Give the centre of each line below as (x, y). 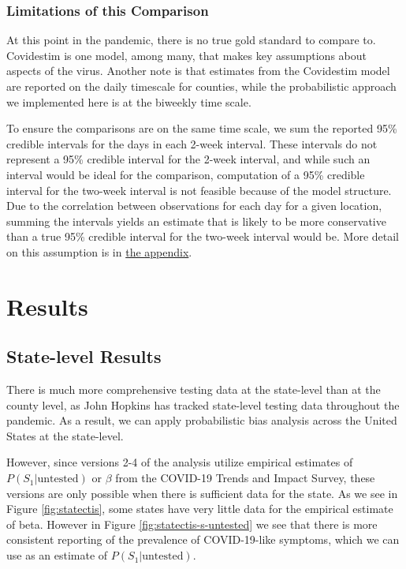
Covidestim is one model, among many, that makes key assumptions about (186, 55)
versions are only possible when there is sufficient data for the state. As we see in (202, 493)
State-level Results (84, 356)
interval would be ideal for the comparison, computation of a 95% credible (186, 174)
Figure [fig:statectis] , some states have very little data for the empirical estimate (200, 509)
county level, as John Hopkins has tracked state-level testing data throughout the (203, 404)
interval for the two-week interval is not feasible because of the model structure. (199, 190)
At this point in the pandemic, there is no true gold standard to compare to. (191, 40)
